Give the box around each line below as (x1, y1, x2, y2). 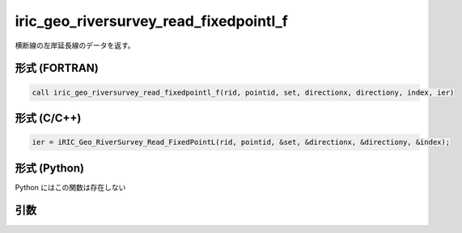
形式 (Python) (15, 161, 85, 175)
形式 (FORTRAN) (15, 61, 99, 75)
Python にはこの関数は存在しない (15, 182, 126, 192)
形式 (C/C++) (15, 111, 82, 125)
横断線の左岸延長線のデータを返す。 (15, 40, 135, 50)
